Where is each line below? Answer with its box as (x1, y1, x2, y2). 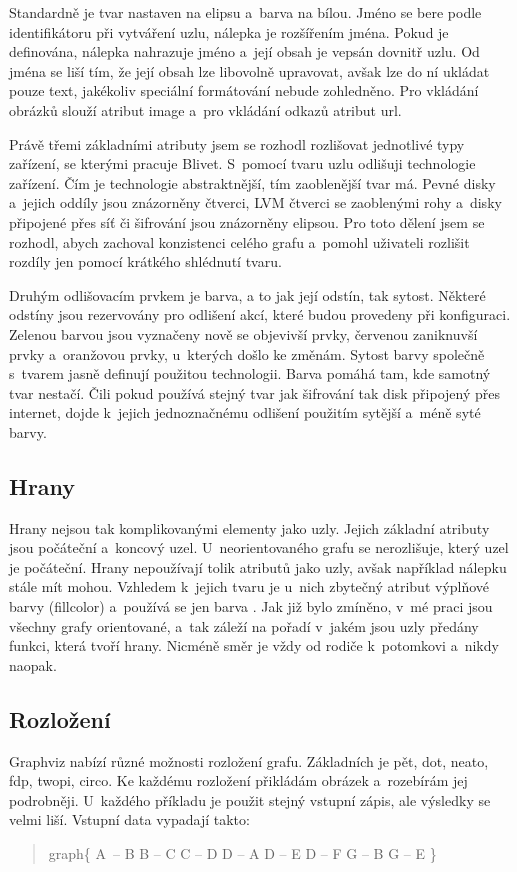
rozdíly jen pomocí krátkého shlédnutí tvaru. (9, 251, 282, 272)
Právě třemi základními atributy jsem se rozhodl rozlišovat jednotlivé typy (9, 133, 465, 154)
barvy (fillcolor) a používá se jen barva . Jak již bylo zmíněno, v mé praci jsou (9, 596, 493, 617)
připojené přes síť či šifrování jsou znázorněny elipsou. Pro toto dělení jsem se (9, 211, 485, 232)
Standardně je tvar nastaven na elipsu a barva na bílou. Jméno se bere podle (9, 2, 482, 22)
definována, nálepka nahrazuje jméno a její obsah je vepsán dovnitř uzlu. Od (9, 41, 480, 62)
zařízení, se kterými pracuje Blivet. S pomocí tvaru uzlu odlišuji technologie (9, 153, 476, 174)
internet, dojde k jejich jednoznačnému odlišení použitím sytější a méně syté (9, 402, 481, 423)
